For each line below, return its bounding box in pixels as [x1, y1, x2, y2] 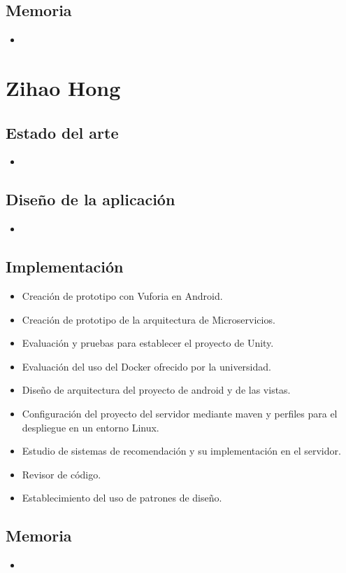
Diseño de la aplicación [6, 188, 175, 210]
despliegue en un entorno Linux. [22, 420, 159, 434]
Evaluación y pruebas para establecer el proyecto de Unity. [22, 336, 274, 350]
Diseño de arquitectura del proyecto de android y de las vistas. [22, 382, 291, 397]
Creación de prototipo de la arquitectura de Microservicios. [22, 312, 275, 326]
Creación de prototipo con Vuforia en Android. [22, 288, 223, 303]
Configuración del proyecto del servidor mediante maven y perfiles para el [22, 406, 338, 420]
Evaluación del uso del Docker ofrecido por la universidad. [22, 359, 271, 373]
